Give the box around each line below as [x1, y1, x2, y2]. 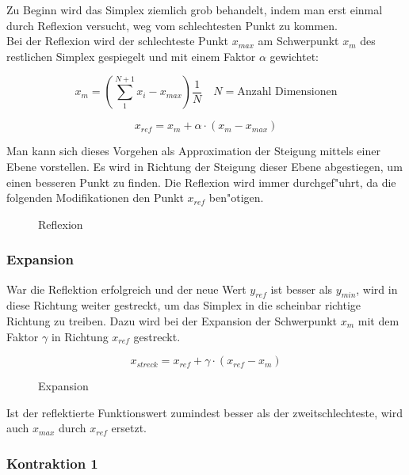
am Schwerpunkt [258, 32, 339, 49]
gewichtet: [269, 47, 319, 64]
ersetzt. [111, 420, 147, 436]
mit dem [357, 312, 399, 329]
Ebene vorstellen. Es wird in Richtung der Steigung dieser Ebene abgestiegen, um [6, 158, 403, 174]
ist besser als [270, 280, 333, 297]
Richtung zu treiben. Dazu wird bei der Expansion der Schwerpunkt [6, 312, 338, 329]
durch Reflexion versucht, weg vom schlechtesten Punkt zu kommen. [6, 17, 338, 33]
